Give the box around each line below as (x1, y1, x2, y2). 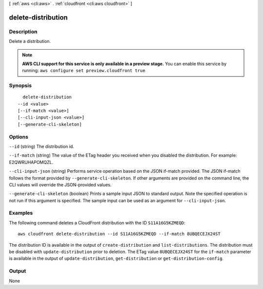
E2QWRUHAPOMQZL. (9, 159, 54, 165)
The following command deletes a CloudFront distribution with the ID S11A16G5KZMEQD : (9, 219, 186, 226)
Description (9, 28, 38, 35)
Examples (9, 210, 33, 217)
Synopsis (9, 82, 32, 89)
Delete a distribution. (9, 38, 51, 44)
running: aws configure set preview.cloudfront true (22, 68, 146, 73)
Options (9, 133, 29, 140)
